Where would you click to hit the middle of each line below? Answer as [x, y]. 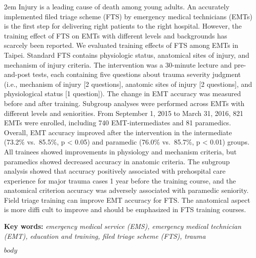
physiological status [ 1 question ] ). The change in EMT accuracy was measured [123, 93]
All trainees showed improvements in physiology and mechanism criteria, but [120, 151]
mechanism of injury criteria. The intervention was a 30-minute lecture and [118, 64]
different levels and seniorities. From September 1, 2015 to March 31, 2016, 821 [124, 113]
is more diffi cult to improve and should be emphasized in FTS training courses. [125, 209]
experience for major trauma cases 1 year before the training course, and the [120, 180]
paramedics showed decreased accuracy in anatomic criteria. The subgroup [117, 161]
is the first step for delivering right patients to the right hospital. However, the [123, 26]
